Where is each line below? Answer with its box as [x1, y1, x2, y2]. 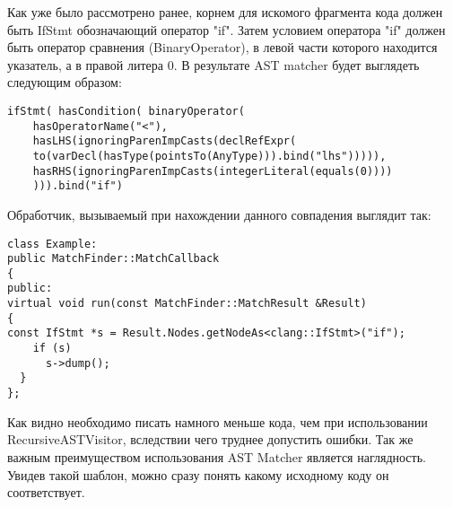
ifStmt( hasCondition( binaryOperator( [7, 104, 245, 118]
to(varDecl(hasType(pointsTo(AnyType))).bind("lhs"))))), [32, 149, 387, 162]
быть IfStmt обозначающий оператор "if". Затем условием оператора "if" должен [7, 20, 446, 39]
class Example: [7, 237, 98, 250]
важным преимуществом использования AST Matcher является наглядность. [7, 447, 426, 466]
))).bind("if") [32, 179, 123, 193]
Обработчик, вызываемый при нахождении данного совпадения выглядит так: [7, 205, 431, 223]
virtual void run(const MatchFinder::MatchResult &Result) [7, 297, 367, 310]
